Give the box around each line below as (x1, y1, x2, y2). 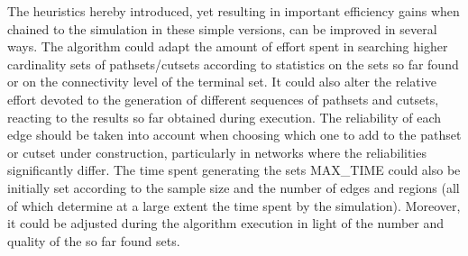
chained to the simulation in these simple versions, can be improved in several (7, 19, 437, 38)
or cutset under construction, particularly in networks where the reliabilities (7, 142, 427, 161)
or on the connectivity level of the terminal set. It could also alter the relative (7, 72, 436, 91)
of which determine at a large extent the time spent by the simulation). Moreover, (7, 196, 461, 215)
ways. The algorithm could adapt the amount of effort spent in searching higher (7, 37, 448, 56)
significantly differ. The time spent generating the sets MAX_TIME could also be (7, 160, 461, 179)
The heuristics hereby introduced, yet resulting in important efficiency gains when (7, 2, 460, 20)
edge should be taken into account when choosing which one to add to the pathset (7, 125, 462, 144)
